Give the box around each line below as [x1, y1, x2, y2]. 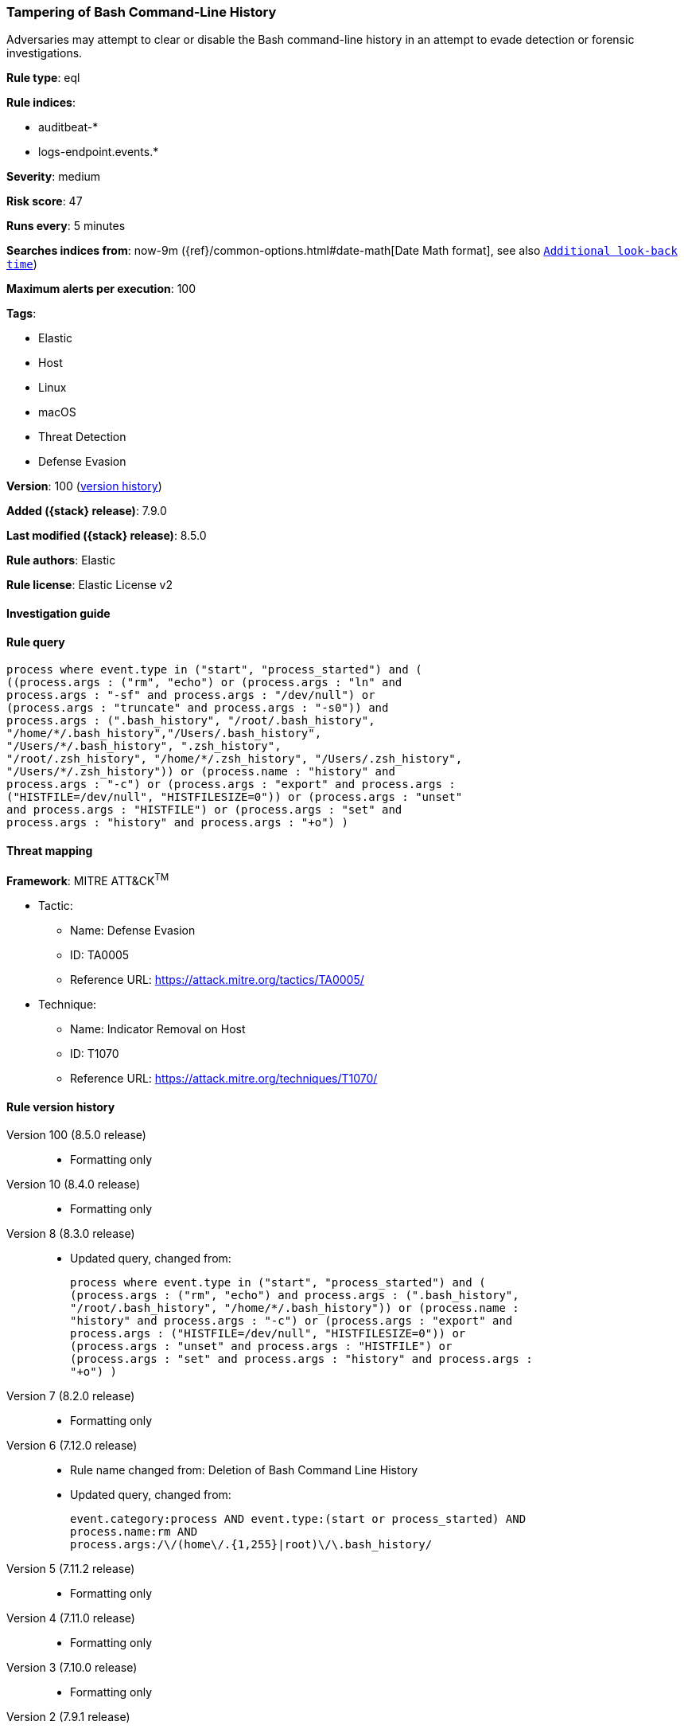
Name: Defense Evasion [70, 923, 196, 938]
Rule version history [6, 1099, 115, 1114]
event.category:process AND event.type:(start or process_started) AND [70, 1512, 527, 1526]
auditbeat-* [38, 120, 99, 135]
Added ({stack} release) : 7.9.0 [6, 504, 167, 518]
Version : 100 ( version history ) [6, 479, 162, 494]
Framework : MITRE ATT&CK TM [6, 872, 169, 888]
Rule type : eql [6, 71, 80, 85]
